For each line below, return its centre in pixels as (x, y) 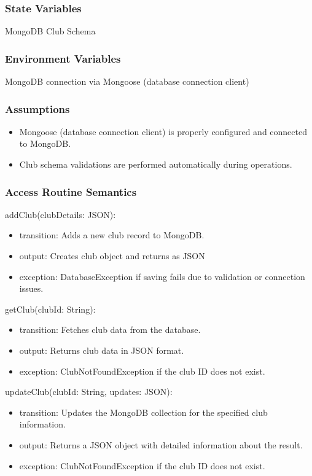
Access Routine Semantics (71, 191)
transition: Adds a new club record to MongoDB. (112, 235)
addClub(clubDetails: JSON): (60, 214)
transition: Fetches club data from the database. (110, 330)
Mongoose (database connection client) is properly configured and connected (163, 131)
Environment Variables (63, 58)
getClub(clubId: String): (50, 309)
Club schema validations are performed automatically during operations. (156, 164)
